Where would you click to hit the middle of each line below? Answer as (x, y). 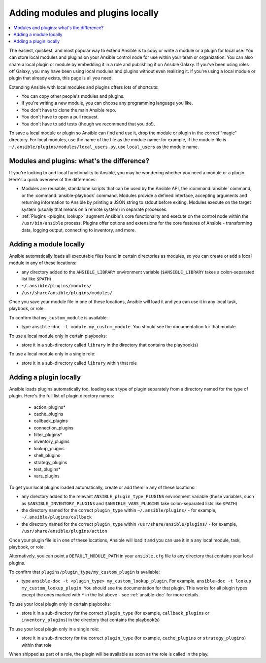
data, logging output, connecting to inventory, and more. (79, 230)
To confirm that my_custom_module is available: (59, 317)
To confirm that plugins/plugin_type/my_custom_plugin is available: (84, 572)
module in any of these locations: (43, 263)
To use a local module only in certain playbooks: (58, 336)
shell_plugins (47, 455)
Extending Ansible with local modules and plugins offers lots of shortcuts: (84, 87)
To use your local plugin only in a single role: (54, 629)
